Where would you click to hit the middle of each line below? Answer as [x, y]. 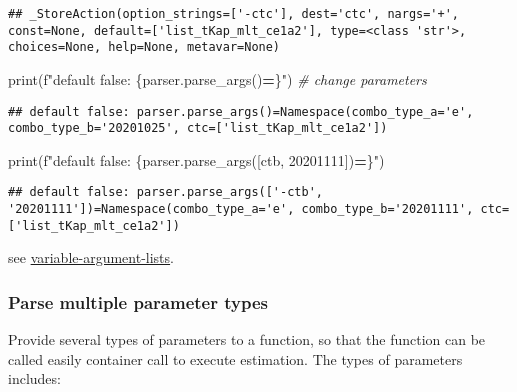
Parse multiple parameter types [138, 301]
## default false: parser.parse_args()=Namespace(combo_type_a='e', [241, 111]
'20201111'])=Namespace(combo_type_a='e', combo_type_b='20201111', [241, 209]
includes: [34, 378]
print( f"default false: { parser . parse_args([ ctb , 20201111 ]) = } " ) [196, 159]
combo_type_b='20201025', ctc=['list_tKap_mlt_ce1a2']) [198, 128]
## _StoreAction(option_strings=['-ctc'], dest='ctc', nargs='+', [234, 14]
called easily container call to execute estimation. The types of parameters [235, 358]
